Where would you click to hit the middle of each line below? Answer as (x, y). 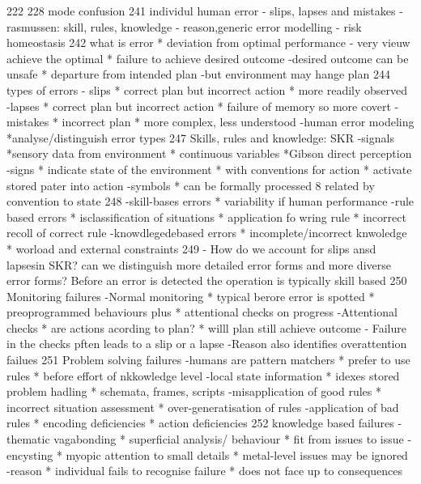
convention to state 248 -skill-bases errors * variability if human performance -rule (210, 201)
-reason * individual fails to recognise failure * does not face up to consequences (205, 471)
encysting (30, 454)
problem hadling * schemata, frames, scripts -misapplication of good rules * (194, 391)
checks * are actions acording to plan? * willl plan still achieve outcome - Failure (207, 327)
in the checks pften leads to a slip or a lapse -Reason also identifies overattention (207, 344)
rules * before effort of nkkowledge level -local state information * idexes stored (203, 375)
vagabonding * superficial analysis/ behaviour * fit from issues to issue (229, 439)
